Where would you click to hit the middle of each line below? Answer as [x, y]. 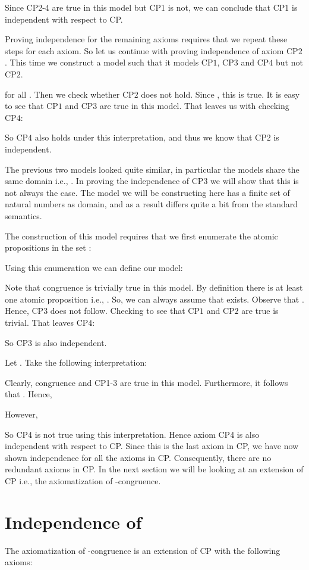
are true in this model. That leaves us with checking [194, 106]
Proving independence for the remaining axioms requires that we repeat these [146, 39]
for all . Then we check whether [62, 94]
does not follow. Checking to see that [118, 311]
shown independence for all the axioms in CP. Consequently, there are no [138, 457]
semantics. [23, 215]
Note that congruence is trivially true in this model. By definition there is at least [154, 287]
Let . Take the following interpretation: [76, 362]
